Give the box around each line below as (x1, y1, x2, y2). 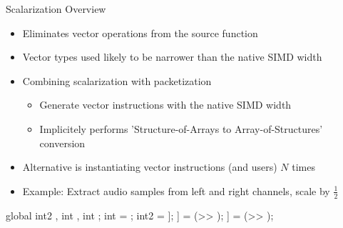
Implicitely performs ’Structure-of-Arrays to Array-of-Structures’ (39, 121, 323, 136)
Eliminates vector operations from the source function (22, 25, 258, 40)
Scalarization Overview (6, 1, 106, 16)
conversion (39, 135, 86, 150)
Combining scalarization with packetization (22, 73, 212, 88)
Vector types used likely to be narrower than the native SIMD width (22, 49, 322, 64)
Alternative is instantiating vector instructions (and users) (22, 159, 277, 174)
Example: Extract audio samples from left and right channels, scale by (22, 183, 330, 198)
